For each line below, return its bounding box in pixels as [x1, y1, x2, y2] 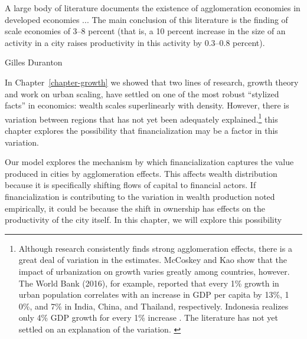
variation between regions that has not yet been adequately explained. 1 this [5, 111, 278, 125]
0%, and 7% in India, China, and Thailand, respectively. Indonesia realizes [18, 299, 289, 312]
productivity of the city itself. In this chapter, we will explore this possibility [5, 213, 282, 226]
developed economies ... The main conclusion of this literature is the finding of [5, 13, 288, 25]
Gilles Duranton [5, 56, 63, 68]
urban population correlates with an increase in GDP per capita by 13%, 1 [18, 288, 289, 301]
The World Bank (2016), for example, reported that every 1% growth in [18, 277, 279, 289]
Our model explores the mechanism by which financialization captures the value [5, 156, 294, 168]
